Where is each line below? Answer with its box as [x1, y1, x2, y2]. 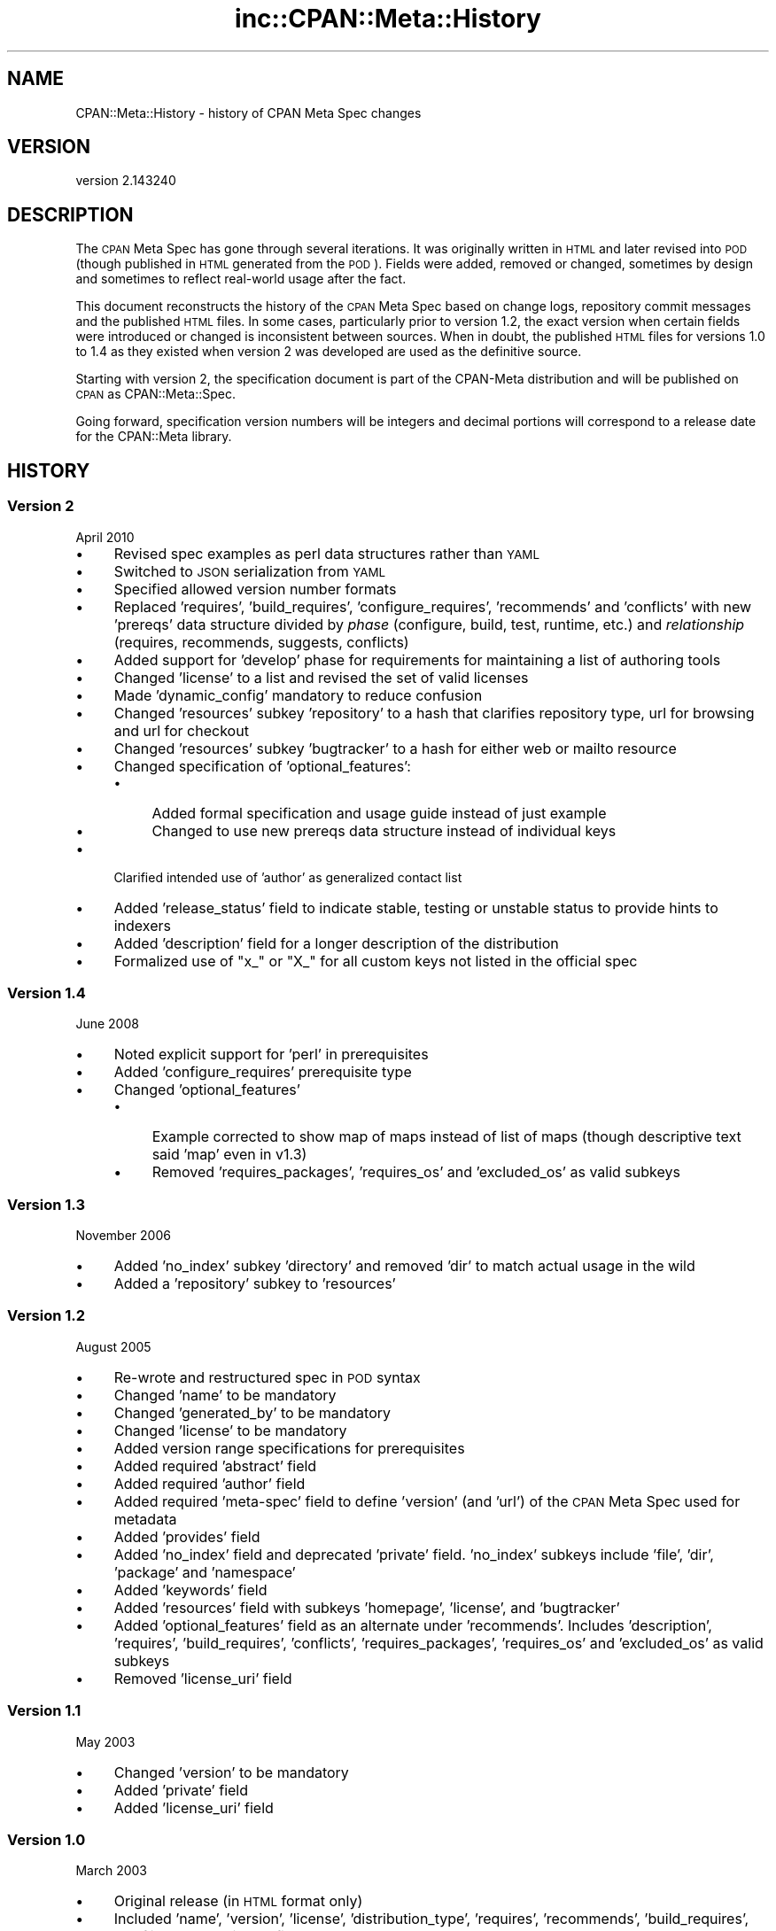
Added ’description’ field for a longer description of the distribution [113, 934, 559, 952]
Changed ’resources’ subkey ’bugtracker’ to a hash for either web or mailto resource [113, 739, 677, 757]
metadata [113, 1509, 177, 1528]
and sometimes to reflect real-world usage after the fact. [75, 271, 407, 287]
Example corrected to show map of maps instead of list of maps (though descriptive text [151, 1128, 741, 1146]
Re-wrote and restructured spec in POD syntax [113, 1368, 421, 1386]
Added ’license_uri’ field [113, 1798, 274, 1817]
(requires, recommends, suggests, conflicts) [113, 632, 409, 651]
